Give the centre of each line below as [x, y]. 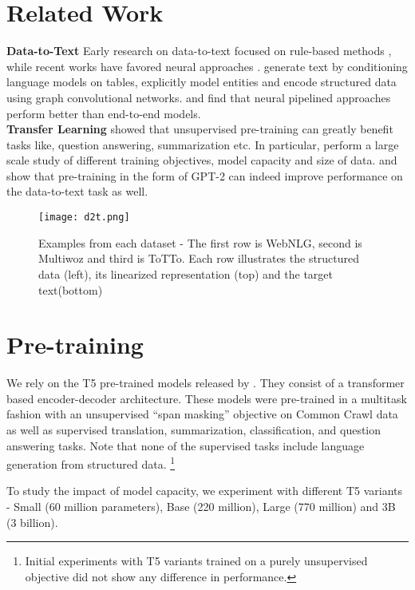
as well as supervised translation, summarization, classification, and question [194, 430]
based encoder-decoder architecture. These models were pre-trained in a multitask [207, 398]
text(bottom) [71, 289]
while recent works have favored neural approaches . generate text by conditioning [207, 66]
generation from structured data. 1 [91, 463]
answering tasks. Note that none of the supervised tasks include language [186, 445]
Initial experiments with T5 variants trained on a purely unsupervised [196, 561]
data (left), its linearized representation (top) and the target [186, 273]
